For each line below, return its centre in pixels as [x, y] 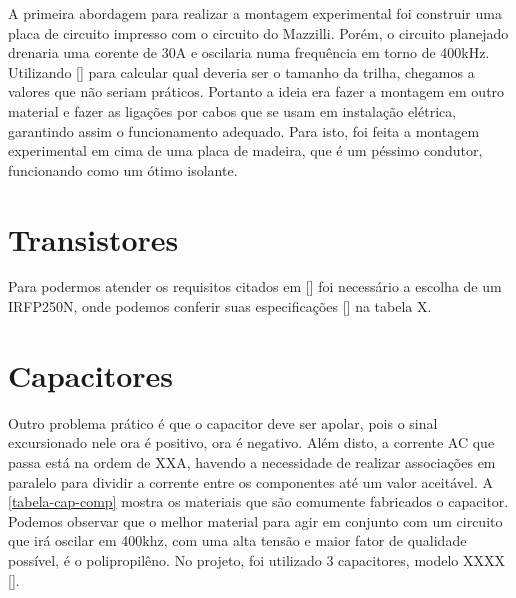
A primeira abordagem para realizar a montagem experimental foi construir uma [255, 13]
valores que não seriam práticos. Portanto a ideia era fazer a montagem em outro [256, 91]
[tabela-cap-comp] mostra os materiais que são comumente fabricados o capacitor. [258, 501]
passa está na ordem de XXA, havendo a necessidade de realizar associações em [252, 461]
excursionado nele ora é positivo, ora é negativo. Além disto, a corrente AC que [251, 442]
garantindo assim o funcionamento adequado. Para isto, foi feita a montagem [244, 130]
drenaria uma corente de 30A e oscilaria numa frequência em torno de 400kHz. [249, 52]
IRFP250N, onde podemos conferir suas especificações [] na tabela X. [220, 306]
